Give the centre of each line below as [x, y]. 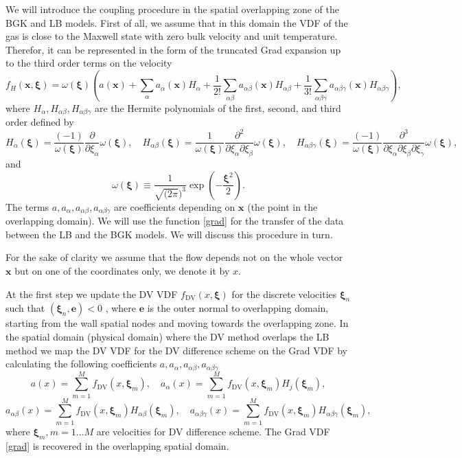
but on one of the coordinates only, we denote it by [122, 270]
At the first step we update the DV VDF [92, 294]
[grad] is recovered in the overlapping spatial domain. [117, 445]
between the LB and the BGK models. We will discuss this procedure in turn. [169, 234]
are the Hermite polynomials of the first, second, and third [218, 107]
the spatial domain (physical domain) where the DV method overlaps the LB [168, 336]
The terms [27, 206]
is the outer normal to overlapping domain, [238, 308]
